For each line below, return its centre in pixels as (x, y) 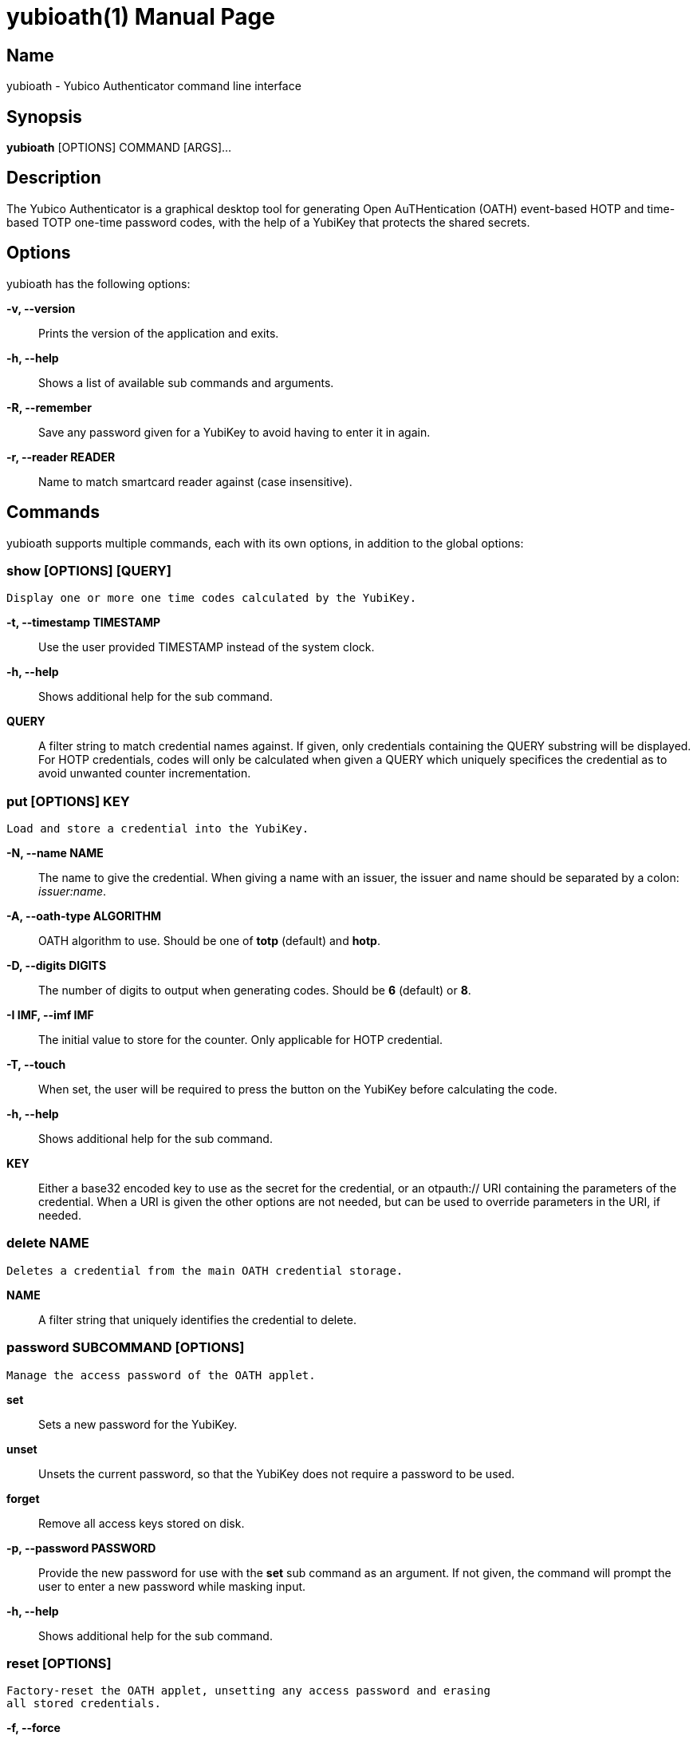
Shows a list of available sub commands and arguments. (186, 382)
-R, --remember (49, 407)
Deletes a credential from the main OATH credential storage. (205, 1270)
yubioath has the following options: (98, 283)
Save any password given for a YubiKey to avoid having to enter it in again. (234, 432)
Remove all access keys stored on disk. (142, 1523)
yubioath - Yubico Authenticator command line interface (154, 86)
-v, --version (41, 308)
